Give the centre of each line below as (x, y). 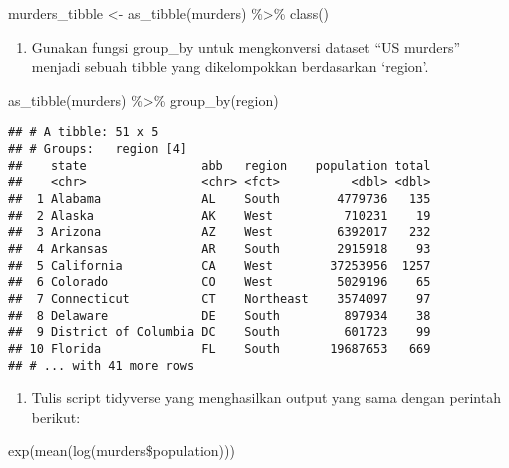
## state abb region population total (219, 165)
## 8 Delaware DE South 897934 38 (219, 315)
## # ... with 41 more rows (101, 365)
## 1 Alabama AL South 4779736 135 (219, 199)
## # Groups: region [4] (97, 149)
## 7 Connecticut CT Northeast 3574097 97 (219, 298)
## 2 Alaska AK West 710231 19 (219, 215)
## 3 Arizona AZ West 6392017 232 (219, 232)
